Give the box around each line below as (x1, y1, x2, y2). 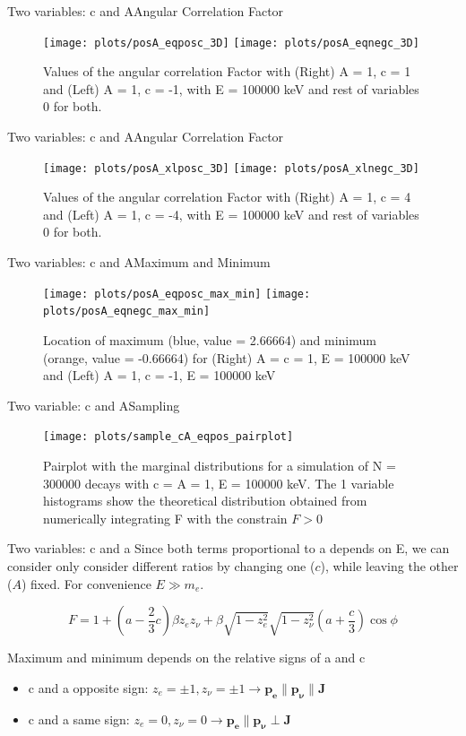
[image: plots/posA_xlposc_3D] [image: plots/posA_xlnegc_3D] (43, 161, 419, 175)
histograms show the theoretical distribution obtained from (43, 491, 367, 510)
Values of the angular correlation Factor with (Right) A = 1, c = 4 (43, 187, 411, 206)
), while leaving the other (320, 556, 459, 575)
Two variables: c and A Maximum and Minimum (7, 253, 271, 272)
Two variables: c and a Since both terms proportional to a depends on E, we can (7, 539, 450, 558)
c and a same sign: (28, 709, 130, 728)
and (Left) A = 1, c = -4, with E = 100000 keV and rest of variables (43, 204, 419, 223)
